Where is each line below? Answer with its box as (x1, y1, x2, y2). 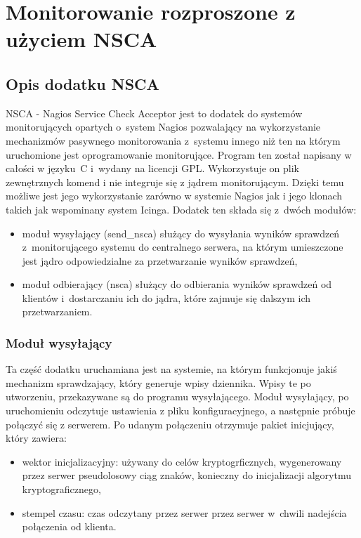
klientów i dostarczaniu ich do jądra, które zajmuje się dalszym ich (22, 290, 311, 305)
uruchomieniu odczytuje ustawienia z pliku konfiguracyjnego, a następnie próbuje (6, 403, 355, 418)
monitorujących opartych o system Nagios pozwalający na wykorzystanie (6, 119, 321, 134)
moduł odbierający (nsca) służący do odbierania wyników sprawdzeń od (22, 277, 332, 291)
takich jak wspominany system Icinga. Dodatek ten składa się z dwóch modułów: (6, 202, 357, 216)
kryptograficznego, (22, 482, 101, 497)
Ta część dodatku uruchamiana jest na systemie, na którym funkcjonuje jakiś (6, 362, 337, 376)
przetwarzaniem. (22, 304, 93, 319)
